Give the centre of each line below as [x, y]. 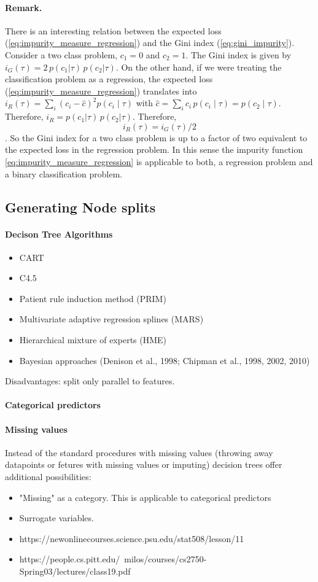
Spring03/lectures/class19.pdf [75, 571]
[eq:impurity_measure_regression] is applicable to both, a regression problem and [159, 161]
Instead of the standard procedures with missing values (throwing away [139, 452]
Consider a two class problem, [61, 54]
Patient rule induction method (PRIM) [93, 298]
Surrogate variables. [56, 518]
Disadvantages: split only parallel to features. [90, 381]
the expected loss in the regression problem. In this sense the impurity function [154, 149]
